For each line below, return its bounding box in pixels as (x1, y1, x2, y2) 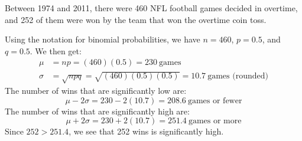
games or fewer (187, 96, 242, 105)
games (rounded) (207, 72, 268, 81)
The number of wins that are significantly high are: (5, 104, 190, 117)
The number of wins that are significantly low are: (5, 84, 187, 96)
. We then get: (30, 44, 82, 57)
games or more (188, 117, 242, 126)
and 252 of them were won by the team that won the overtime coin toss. (5, 13, 267, 25)
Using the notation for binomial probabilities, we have (5, 33, 200, 45)
